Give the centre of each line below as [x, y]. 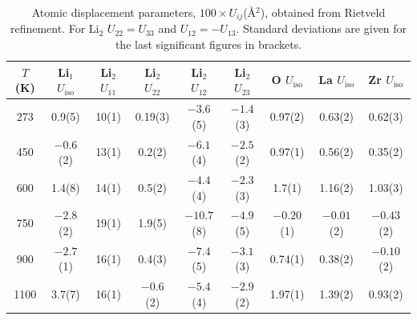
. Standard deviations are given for [322, 28]
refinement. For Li [55, 28]
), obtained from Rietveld [323, 12]
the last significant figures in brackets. [208, 44]
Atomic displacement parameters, [114, 12]
